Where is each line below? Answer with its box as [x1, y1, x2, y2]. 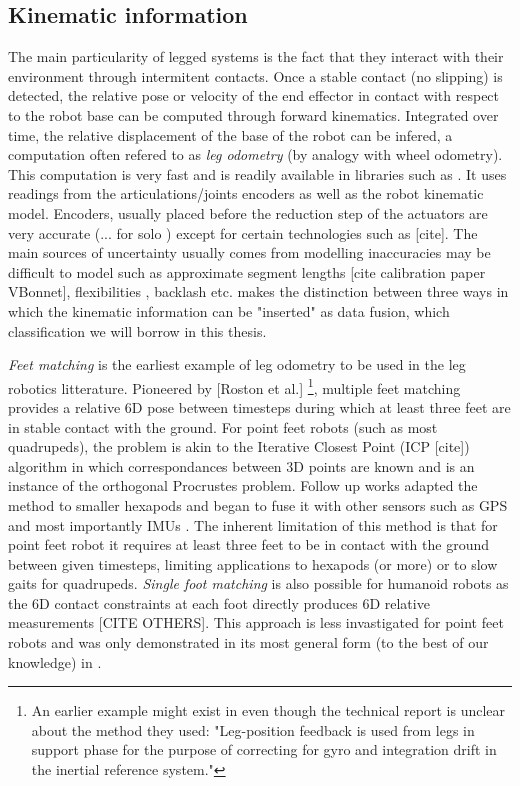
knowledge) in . [8, 651, 102, 672]
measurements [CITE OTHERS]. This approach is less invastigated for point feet [8, 612, 504, 633]
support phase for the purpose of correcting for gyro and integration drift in [31, 739, 497, 760]
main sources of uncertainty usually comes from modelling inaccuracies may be [8, 242, 491, 263]
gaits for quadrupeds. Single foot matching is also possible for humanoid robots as [8, 573, 509, 594]
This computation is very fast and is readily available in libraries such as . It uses [8, 163, 507, 184]
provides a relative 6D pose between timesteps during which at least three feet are [8, 396, 511, 417]
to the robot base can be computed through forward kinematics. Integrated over [8, 104, 499, 125]
